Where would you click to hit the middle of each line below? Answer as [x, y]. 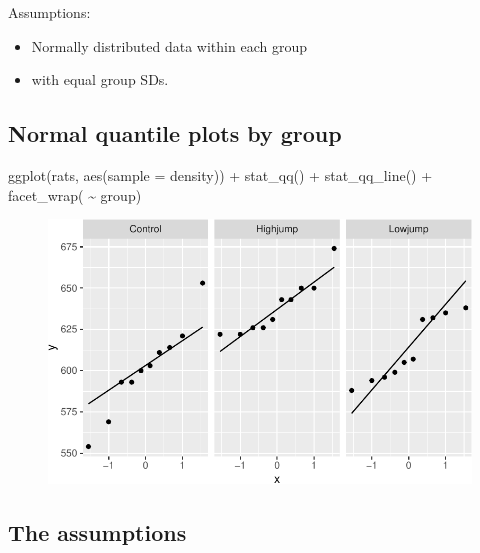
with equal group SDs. [100, 79]
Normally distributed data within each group [169, 45]
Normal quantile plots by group [175, 133]
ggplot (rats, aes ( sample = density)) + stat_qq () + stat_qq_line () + [220, 174]
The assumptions [97, 532]
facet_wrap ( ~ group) [75, 194]
